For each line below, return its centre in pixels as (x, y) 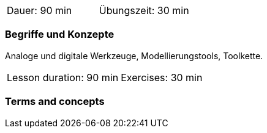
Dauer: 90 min (39, 10)
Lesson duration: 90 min (63, 77)
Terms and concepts (55, 102)
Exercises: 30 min (162, 77)
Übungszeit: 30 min (144, 10)
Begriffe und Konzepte (60, 34)
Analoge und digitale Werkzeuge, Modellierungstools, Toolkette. (134, 56)
